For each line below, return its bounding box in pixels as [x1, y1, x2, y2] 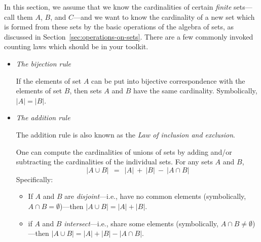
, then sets [69, 85, 102, 96]
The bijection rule [16, 58, 71, 68]
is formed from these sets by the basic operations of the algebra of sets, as [4, 21, 234, 32]
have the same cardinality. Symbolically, [133, 85, 257, 96]
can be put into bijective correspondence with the [91, 75, 245, 86]
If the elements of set [16, 75, 82, 86]
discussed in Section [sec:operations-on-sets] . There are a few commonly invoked [4, 31, 253, 42]
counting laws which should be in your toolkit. [4, 41, 148, 52]
